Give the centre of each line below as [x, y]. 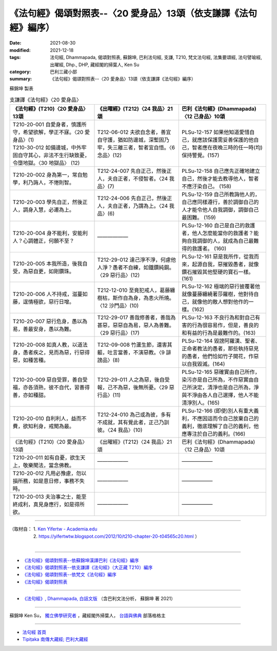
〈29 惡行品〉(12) [118, 275]
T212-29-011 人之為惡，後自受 [134, 380]
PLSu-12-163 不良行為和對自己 [219, 318]
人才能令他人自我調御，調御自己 [220, 210]
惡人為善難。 [159, 325]
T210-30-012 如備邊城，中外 [47, 148]
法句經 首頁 [34, 632]
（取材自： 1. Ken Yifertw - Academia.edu [53, 529]
